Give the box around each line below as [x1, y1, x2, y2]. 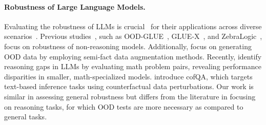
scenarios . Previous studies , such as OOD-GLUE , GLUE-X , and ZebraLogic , [4, 31, 262, 41]
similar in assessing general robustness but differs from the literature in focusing [4, 91, 256, 101]
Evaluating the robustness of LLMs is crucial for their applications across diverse [4, 20, 262, 31]
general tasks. [4, 111, 47, 122]
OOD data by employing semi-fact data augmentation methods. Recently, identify [4, 51, 262, 61]
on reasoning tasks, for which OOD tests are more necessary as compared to [4, 101, 243, 112]
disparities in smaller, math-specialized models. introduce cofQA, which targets [4, 71, 253, 81]
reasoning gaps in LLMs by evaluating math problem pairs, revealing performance [4, 61, 261, 72]
